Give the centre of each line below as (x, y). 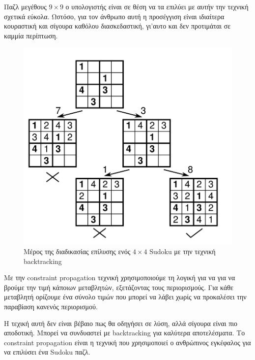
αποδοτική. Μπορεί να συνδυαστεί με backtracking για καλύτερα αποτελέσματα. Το (125, 333)
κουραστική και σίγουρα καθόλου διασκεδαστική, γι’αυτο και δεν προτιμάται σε (117, 26)
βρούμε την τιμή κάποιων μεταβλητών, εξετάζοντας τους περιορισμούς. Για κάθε (119, 287)
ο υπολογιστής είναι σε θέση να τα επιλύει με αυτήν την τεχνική (157, 6)
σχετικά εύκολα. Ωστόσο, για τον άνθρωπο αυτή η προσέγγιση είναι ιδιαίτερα (114, 16)
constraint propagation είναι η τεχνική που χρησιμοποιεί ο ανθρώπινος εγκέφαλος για (127, 342)
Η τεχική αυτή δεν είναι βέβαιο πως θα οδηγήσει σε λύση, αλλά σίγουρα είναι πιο (121, 323)
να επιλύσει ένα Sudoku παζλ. (47, 352)
